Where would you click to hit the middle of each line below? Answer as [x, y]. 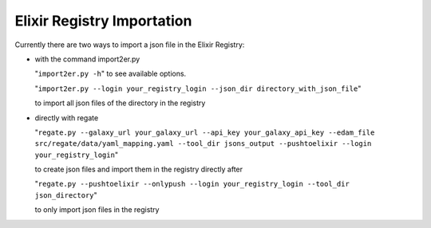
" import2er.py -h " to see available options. [111, 74]
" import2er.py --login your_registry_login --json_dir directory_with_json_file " [198, 88]
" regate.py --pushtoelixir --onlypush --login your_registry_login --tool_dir [192, 184]
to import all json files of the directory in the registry [120, 103]
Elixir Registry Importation [103, 21]
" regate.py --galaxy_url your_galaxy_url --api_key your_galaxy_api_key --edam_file [205, 132]
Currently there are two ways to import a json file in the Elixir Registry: [130, 45]
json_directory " [66, 195]
